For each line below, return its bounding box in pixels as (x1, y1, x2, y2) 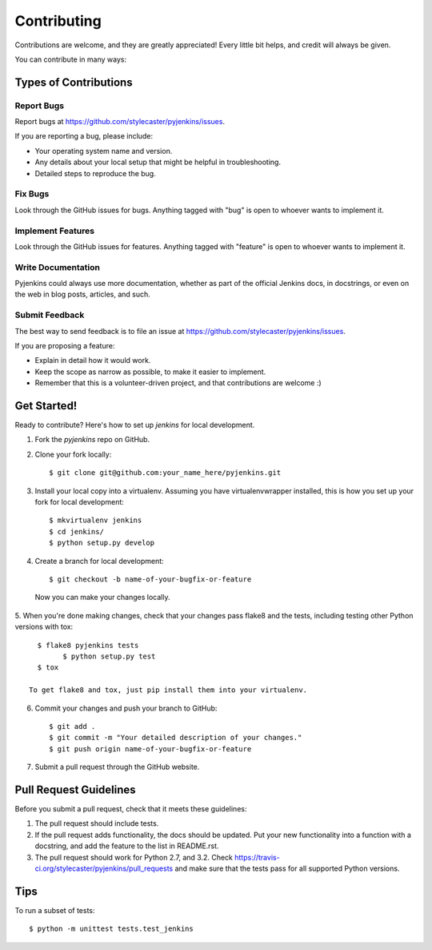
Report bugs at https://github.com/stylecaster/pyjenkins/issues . (14, 117, 226, 127)
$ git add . (49, 722, 96, 731)
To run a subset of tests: (14, 905, 95, 915)
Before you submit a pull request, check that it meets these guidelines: (14, 803, 247, 813)
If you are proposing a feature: (14, 341, 115, 350)
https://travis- (234, 852, 280, 862)
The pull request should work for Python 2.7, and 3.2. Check (34, 852, 234, 862)
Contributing (14, 12, 102, 30)
